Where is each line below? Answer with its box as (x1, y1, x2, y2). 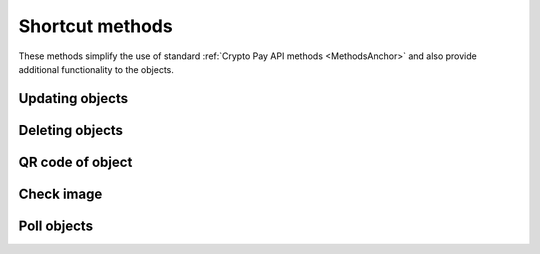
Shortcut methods (18, 15, 174, 37)
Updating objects (18, 90, 129, 107)
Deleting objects (18, 121, 124, 139)
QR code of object (18, 153, 133, 170)
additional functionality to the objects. (18, 63, 175, 75)
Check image (18, 185, 103, 202)
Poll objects (18, 217, 94, 234)
